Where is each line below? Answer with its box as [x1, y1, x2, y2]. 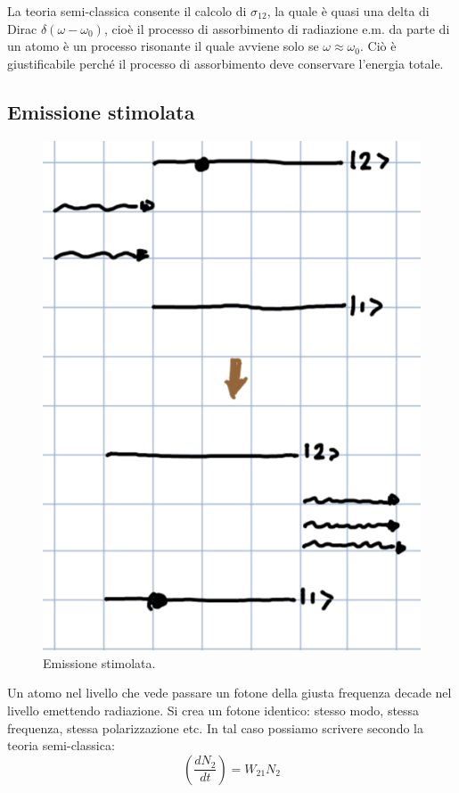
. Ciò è [360, 37, 397, 55]
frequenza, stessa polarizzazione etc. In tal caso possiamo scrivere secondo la [7, 718, 423, 737]
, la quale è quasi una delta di [266, 2, 430, 20]
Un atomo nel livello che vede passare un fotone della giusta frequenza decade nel [7, 683, 452, 702]
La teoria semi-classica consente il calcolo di [7, 2, 247, 20]
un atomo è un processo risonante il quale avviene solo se [7, 37, 319, 55]
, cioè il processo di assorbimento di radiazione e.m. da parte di [103, 19, 450, 37]
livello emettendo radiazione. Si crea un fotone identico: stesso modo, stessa [7, 700, 420, 719]
